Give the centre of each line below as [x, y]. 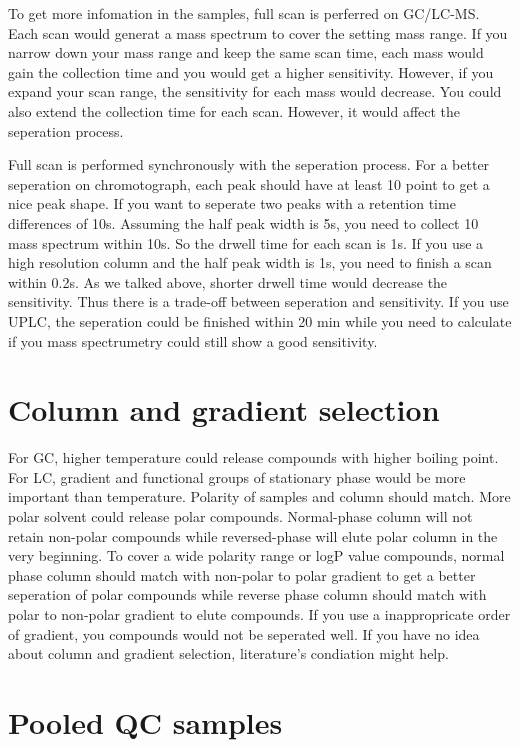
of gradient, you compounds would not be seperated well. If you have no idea [244, 633]
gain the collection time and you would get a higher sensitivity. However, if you [251, 71]
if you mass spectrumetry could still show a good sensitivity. [193, 340]
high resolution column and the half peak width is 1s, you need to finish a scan [250, 262]
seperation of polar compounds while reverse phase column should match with [247, 594]
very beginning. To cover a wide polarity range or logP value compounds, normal [256, 555]
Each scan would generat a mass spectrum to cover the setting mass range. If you [258, 32]
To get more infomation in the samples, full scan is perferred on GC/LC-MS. [244, 13]
